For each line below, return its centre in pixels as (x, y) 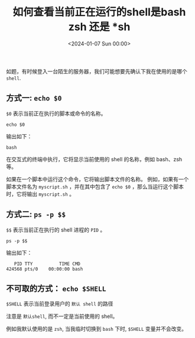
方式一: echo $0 (34, 98)
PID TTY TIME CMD (47, 264)
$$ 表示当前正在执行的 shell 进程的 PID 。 (56, 230)
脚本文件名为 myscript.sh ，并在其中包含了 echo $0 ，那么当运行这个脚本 (95, 186)
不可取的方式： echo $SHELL (56, 288)
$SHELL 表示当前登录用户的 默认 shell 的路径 (60, 304)
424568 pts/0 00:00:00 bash (45, 269)
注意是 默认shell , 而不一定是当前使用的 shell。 (62, 316)
